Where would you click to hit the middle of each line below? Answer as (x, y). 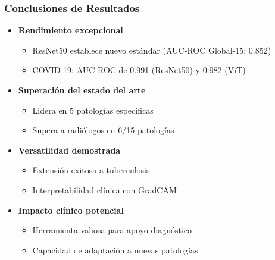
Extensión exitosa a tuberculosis (91, 170)
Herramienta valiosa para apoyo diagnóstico (112, 230)
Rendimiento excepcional (71, 30)
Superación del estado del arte (82, 90)
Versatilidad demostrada (69, 150)
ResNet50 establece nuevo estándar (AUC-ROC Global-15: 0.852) (152, 50)
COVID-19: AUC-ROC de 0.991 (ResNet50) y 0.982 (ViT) (139, 70)
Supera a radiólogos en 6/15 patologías (103, 130)
